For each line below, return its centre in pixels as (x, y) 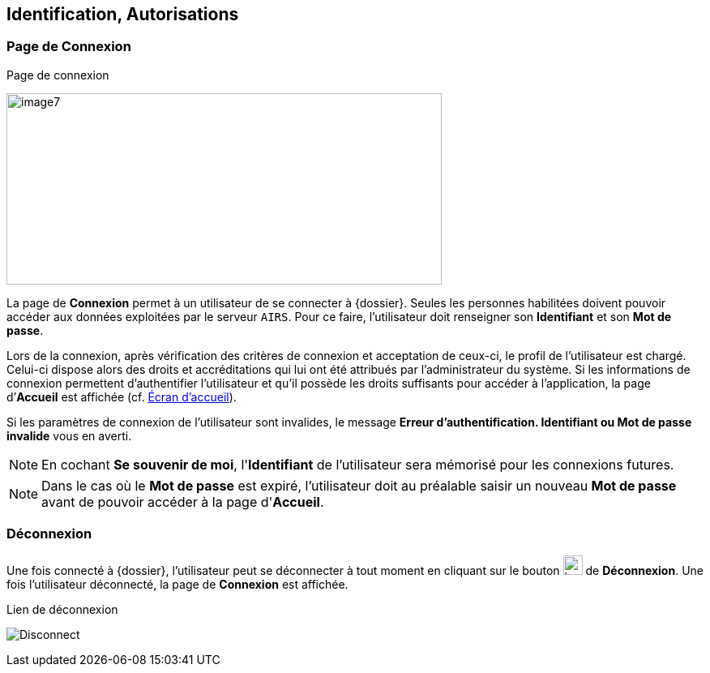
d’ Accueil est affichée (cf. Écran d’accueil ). (122, 397)
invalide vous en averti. (69, 435)
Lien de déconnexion (62, 609)
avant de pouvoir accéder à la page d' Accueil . (183, 502)
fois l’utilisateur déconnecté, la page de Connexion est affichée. (177, 584)
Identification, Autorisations (123, 14)
